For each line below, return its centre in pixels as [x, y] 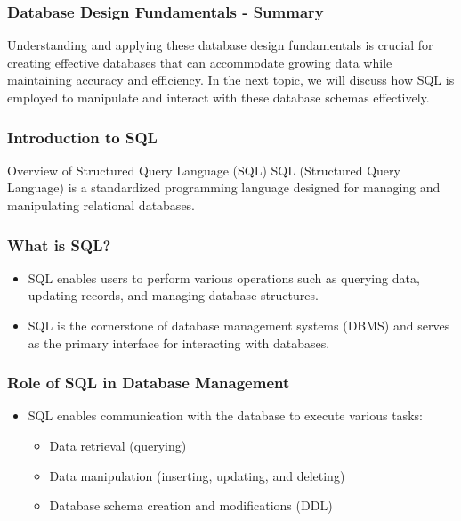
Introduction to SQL [82, 137]
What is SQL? [59, 244]
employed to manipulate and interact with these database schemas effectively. [218, 97]
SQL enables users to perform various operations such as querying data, [224, 277]
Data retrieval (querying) [118, 445]
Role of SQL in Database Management [149, 383]
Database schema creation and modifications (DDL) [191, 505]
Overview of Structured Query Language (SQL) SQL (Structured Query [204, 170]
